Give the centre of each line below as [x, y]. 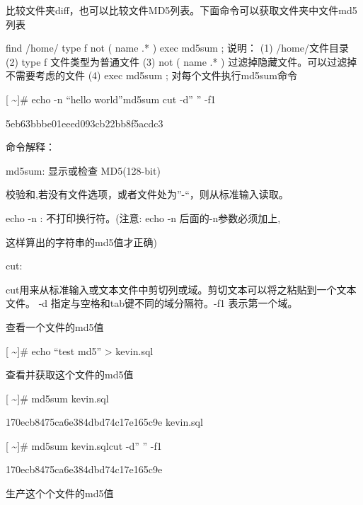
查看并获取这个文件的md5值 [70, 375]
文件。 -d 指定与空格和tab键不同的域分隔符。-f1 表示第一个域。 [152, 303]
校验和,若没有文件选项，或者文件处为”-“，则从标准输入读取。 [147, 194]
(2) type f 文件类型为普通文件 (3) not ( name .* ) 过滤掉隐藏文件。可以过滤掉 [181, 61]
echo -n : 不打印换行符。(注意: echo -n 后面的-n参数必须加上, [143, 217]
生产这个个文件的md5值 [60, 493]
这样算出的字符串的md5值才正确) [81, 242]
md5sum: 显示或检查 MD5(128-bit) [83, 170]
